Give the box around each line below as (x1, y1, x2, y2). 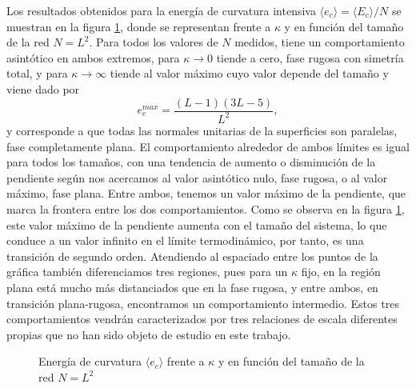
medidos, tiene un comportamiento (234, 34, 405, 50)
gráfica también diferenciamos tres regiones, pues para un (6, 263, 288, 280)
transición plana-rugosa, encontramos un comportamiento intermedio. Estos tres (6, 294, 399, 311)
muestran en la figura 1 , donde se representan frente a (6, 18, 271, 34)
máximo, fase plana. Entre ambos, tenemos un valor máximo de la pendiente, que (6, 185, 406, 202)
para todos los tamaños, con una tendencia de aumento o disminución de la (6, 154, 376, 170)
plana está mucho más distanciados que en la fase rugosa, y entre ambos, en (6, 278, 378, 295)
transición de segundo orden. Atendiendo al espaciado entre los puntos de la (6, 247, 378, 264)
